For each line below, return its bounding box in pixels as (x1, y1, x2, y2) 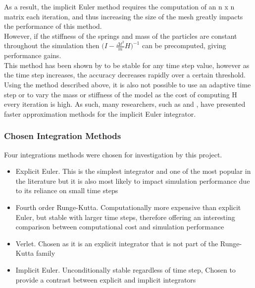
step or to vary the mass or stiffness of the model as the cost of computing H (4, 89, 237, 99)
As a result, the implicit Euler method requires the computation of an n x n (4, 1, 235, 11)
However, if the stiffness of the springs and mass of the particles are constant (4, 30, 237, 41)
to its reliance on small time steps (15, 185, 118, 196)
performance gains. (4, 50, 61, 61)
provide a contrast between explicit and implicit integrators (15, 274, 196, 285)
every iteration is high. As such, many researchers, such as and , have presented (4, 99, 246, 109)
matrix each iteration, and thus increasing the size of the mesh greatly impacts (4, 11, 243, 21)
